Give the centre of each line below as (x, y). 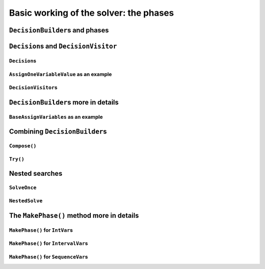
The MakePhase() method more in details (74, 215)
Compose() (23, 146)
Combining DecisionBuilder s (58, 132)
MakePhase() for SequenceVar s (49, 257)
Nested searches (36, 174)
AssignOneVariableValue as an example (61, 74)
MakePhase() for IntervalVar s (49, 243)
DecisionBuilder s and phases (59, 30)
